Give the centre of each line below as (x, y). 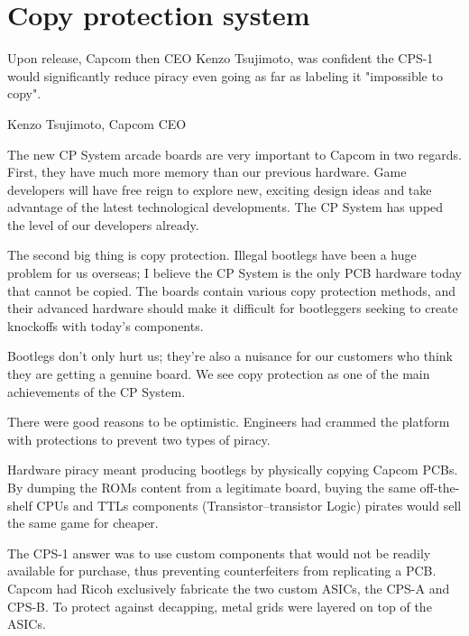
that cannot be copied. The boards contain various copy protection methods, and (231, 290)
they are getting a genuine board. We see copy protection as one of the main (219, 374)
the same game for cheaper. (83, 523)
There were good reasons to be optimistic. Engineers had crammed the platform (229, 422)
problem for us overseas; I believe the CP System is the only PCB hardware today (234, 273)
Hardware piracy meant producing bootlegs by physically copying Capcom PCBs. (233, 470)
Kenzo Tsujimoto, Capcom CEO (97, 123)
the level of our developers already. (103, 224)
